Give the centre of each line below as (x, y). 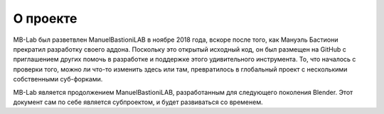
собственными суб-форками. (58, 79)
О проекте (45, 18)
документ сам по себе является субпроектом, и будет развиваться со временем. (138, 102)
